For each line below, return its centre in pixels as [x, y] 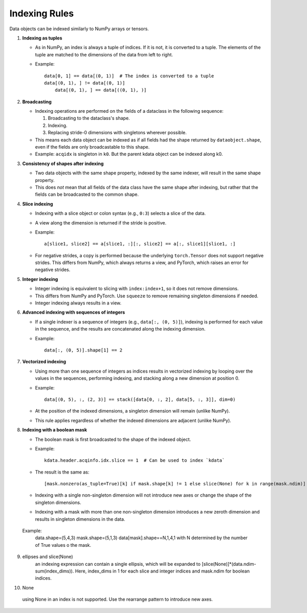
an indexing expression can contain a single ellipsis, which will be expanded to [118, 564]
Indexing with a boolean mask [54, 430]
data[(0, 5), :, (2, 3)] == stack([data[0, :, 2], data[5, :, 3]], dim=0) [140, 399]
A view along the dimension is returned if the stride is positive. [101, 222]
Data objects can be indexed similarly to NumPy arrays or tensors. [79, 29]
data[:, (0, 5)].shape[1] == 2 [83, 350]
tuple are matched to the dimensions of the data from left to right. [104, 54]
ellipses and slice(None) [48, 557]
